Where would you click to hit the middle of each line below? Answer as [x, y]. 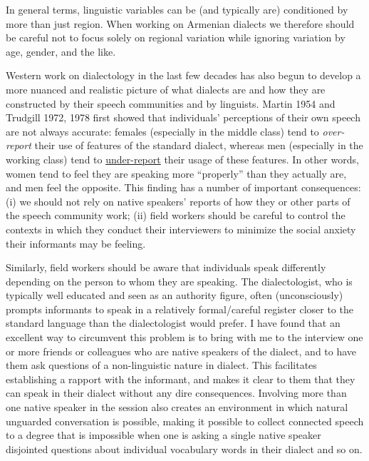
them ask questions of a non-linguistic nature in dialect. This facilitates [161, 365]
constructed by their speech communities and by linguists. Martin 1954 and [171, 103]
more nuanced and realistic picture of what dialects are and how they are [166, 89]
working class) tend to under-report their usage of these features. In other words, [182, 159]
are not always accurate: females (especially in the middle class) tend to [162, 131]
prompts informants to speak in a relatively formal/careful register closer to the [180, 309]
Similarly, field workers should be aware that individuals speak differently [166, 267]
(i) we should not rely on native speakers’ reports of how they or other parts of [178, 201]
